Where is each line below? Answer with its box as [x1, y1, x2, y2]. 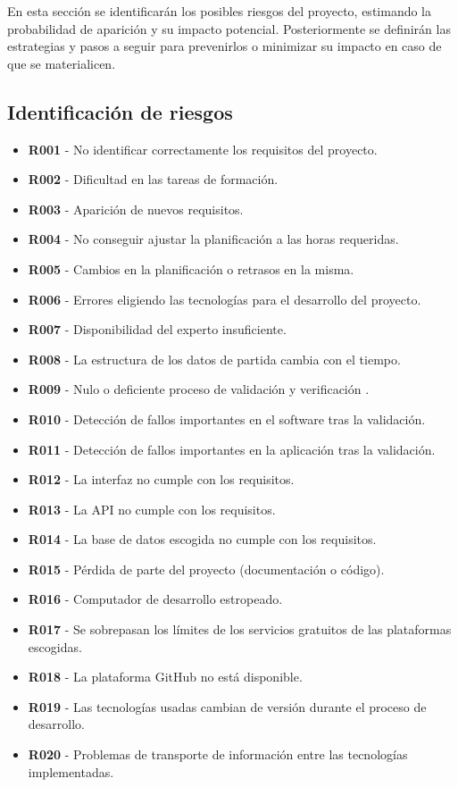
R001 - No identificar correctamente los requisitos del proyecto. [28, 139, 378, 158]
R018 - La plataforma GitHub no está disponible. [28, 667, 303, 686]
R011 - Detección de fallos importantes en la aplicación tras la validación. [28, 440, 436, 458]
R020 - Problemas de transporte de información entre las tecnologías [28, 745, 408, 764]
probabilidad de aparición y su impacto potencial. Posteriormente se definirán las [7, 19, 451, 38]
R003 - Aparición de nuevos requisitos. [28, 199, 244, 218]
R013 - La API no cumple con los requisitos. [28, 499, 276, 518]
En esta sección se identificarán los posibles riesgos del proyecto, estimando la [7, 2, 432, 20]
